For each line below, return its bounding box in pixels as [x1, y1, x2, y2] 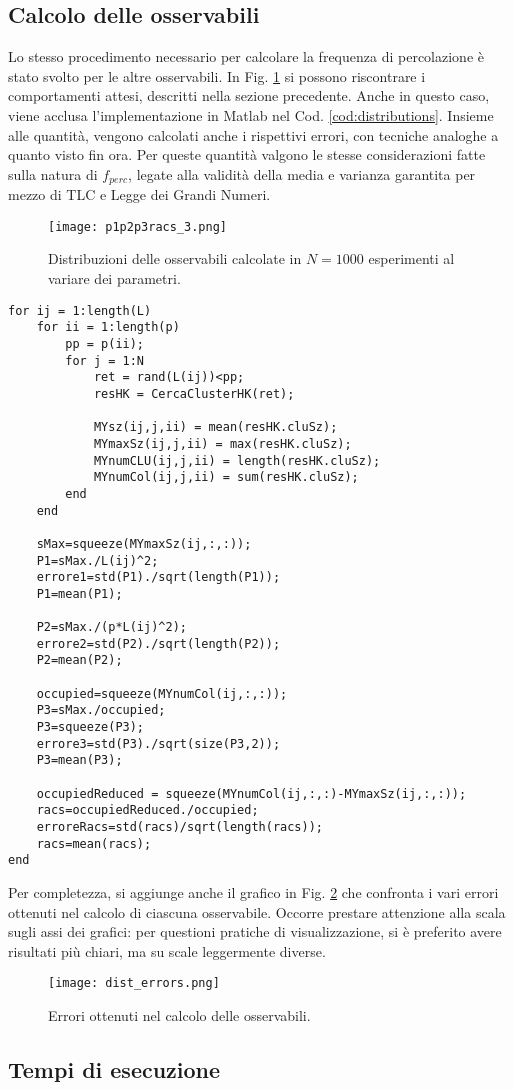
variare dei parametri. [48, 268, 181, 289]
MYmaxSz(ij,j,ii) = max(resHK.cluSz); [93, 436, 352, 451]
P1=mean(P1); [36, 586, 123, 601]
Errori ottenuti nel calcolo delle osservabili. [48, 1005, 311, 1025]
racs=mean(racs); [36, 836, 152, 851]
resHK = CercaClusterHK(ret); [93, 386, 295, 401]
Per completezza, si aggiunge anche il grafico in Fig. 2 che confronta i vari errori [8, 881, 499, 902]
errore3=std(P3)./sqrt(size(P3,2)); [36, 736, 281, 751]
